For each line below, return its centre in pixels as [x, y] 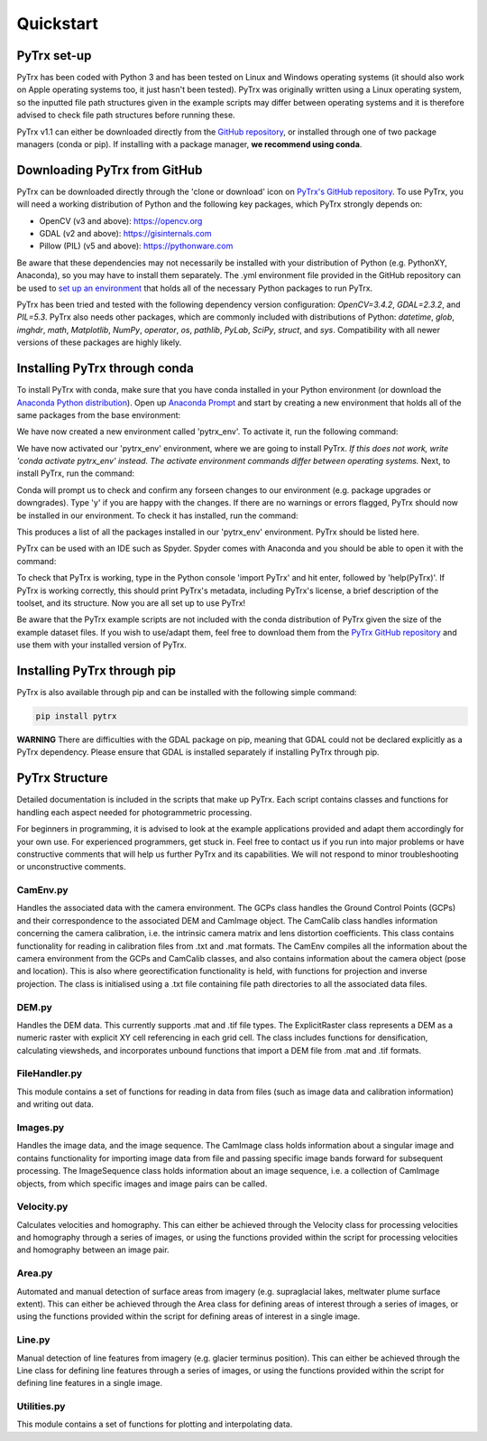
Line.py [33, 1340]
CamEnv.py [42, 890]
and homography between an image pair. [93, 1250]
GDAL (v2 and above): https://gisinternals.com [125, 234]
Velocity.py [42, 1207]
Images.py [41, 1127]
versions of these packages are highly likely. [99, 342]
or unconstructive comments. [71, 867]
